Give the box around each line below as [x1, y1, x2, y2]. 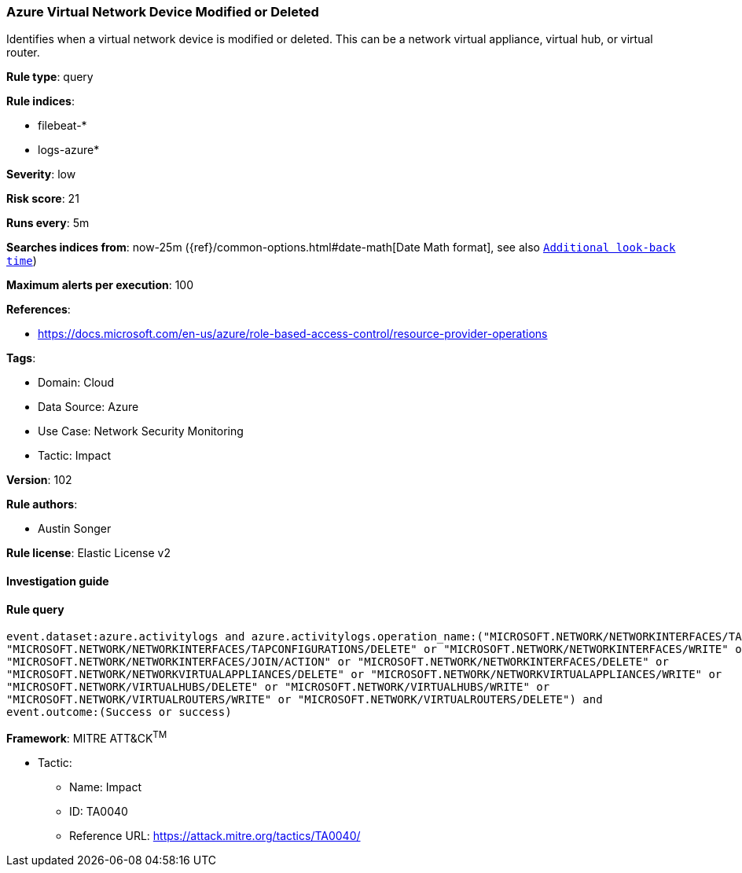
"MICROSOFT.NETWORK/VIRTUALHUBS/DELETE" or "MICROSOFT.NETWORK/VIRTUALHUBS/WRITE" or [6, 680, 550, 694]
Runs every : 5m [6, 216, 90, 230]
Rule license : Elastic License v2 [6, 546, 171, 560]
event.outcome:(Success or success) [6, 706, 232, 719]
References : [6, 303, 71, 317]
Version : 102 [6, 473, 72, 487]
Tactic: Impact [38, 449, 111, 463]
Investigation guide [6, 574, 109, 588]
